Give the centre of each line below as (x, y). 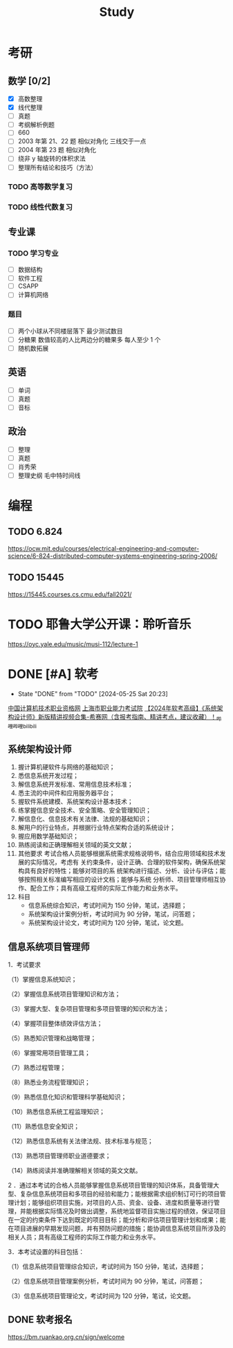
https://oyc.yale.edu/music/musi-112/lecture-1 (73, 644)
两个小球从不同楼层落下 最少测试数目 (70, 331)
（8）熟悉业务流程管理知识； (49, 1082)
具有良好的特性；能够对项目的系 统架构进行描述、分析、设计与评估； (122, 871)
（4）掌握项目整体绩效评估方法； (55, 1023)
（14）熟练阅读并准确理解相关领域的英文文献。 (75, 1171)
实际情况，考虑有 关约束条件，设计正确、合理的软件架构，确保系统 (125, 862)
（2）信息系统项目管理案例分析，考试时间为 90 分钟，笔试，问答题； (106, 1281)
